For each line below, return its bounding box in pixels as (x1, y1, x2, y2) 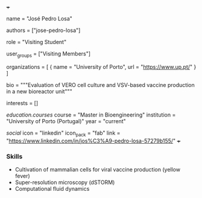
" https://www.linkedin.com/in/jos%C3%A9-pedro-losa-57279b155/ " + (6, 137, 181, 144)
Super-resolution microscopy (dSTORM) (14, 179, 115, 186)
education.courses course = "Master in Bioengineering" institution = (6, 111, 176, 118)
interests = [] (6, 99, 39, 106)
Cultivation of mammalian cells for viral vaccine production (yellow (14, 165, 181, 173)
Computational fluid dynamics (14, 185, 90, 192)
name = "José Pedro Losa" (6, 15, 72, 22)
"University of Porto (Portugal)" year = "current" (6, 117, 127, 124)
